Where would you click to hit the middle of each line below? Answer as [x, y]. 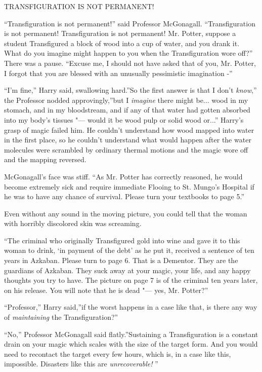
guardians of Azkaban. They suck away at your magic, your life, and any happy [127, 270]
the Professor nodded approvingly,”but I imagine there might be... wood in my [126, 100]
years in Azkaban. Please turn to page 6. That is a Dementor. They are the [121, 260]
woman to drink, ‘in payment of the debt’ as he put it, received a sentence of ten [129, 250]
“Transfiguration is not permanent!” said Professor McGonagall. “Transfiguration [130, 23]
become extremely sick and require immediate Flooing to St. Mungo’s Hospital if [129, 186]
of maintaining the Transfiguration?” [61, 317]
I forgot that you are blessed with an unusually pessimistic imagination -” [118, 73]
